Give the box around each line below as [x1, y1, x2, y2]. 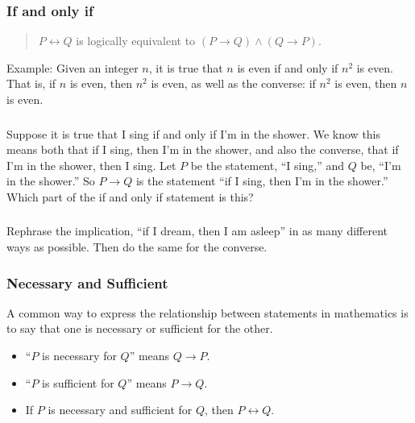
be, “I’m [360, 156, 401, 173]
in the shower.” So [6, 172, 95, 189]
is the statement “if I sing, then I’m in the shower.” [135, 172, 388, 189]
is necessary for [42, 347, 117, 363]
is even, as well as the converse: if [151, 75, 316, 92]
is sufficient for [42, 374, 114, 391]
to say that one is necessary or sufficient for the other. [6, 320, 273, 337]
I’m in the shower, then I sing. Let [6, 156, 176, 173]
